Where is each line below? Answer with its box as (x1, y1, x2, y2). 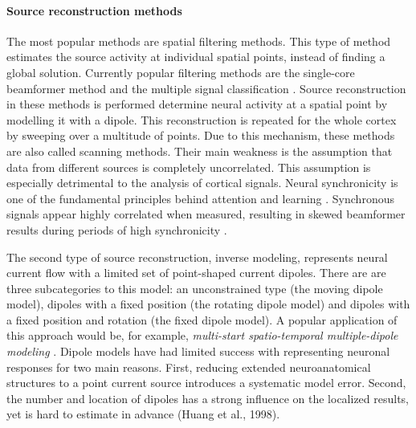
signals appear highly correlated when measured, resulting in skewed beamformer (6, 206, 406, 222)
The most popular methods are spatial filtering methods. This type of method (6, 32, 391, 49)
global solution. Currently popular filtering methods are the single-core (6, 63, 355, 80)
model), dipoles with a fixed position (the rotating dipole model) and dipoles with (6, 296, 410, 312)
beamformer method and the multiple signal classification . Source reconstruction (6, 79, 406, 96)
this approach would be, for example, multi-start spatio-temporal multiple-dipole (6, 327, 398, 344)
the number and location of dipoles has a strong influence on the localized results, (6, 389, 410, 406)
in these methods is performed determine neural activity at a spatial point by (6, 96, 388, 112)
